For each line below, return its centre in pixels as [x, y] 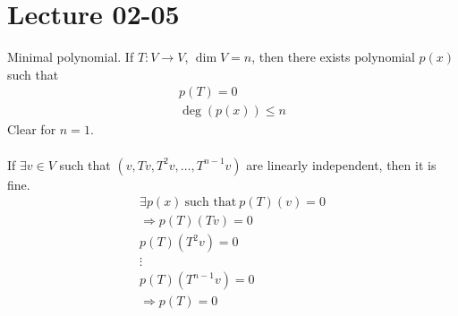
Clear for [32, 129]
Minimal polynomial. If [71, 57]
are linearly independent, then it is [341, 164]
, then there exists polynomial [333, 57]
